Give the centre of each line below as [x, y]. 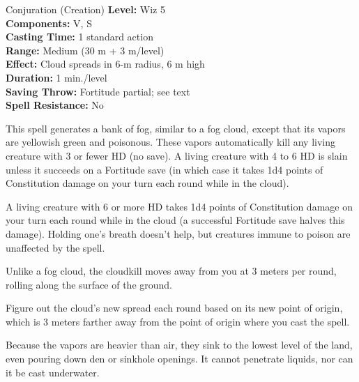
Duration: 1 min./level [56, 77]
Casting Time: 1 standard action [79, 37]
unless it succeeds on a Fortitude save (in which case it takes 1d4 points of [165, 169]
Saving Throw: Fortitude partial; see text [98, 91]
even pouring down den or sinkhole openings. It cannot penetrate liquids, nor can [179, 359]
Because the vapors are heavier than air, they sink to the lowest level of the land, [179, 345]
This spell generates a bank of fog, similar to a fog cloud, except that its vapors [176, 128]
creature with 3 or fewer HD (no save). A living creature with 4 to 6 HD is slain [177, 155]
